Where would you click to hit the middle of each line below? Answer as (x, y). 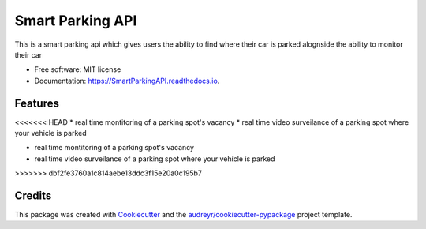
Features (37, 103)
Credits (33, 196)
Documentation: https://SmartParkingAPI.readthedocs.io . (127, 81)
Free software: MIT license (78, 69)
